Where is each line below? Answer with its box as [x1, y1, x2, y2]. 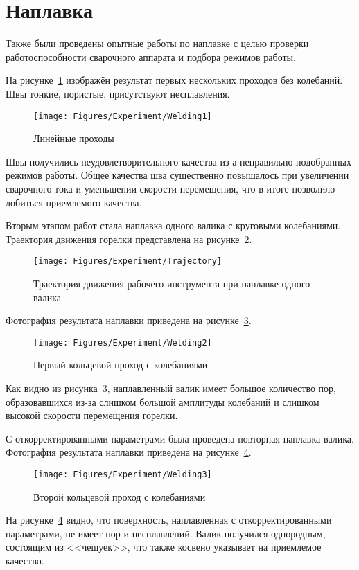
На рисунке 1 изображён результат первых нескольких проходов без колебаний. [6, 73, 343, 87]
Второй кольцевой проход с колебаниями [33, 489, 206, 504]
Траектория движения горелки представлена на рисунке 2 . [6, 231, 252, 246]
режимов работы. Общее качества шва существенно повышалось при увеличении [6, 168, 349, 182]
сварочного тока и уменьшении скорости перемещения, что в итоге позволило [6, 181, 335, 195]
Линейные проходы [33, 131, 114, 145]
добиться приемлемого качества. [6, 195, 142, 209]
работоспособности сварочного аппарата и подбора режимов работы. [6, 49, 296, 64]
